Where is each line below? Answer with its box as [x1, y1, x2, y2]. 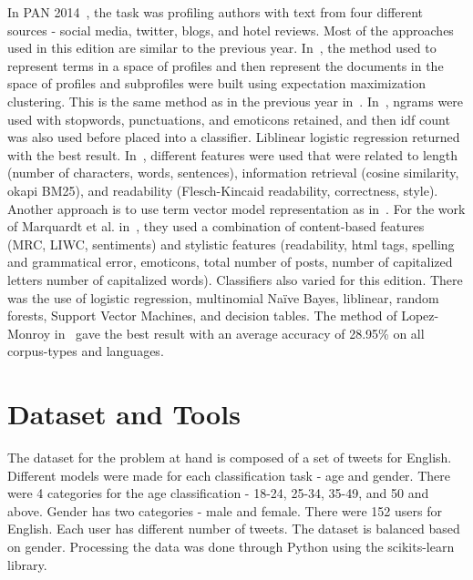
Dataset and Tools [7, 395, 241, 432]
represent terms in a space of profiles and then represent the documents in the [7, 56, 444, 75]
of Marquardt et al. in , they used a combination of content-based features [7, 217, 425, 236]
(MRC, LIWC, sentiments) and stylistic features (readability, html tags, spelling [7, 234, 455, 253]
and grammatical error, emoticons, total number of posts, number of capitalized [7, 252, 453, 271]
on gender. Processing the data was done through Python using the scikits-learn [7, 536, 455, 555]
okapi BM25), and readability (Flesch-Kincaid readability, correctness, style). [7, 180, 438, 199]
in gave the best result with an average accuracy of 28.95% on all [54, 323, 425, 342]
